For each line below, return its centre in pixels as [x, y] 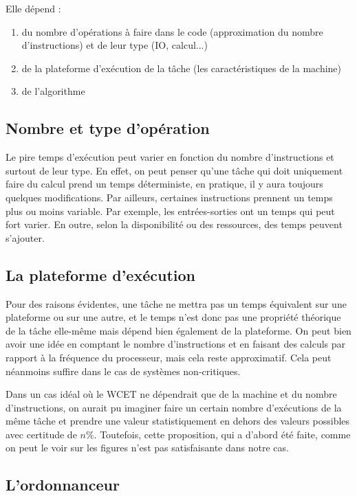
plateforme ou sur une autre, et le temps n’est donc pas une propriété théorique [173, 317]
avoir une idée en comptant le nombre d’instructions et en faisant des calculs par [176, 344]
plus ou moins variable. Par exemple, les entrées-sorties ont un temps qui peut [170, 211]
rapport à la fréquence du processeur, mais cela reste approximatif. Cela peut [169, 357]
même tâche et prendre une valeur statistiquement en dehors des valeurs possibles [178, 421]
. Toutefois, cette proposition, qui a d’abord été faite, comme [222, 434]
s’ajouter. [25, 237]
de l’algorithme [53, 91]
